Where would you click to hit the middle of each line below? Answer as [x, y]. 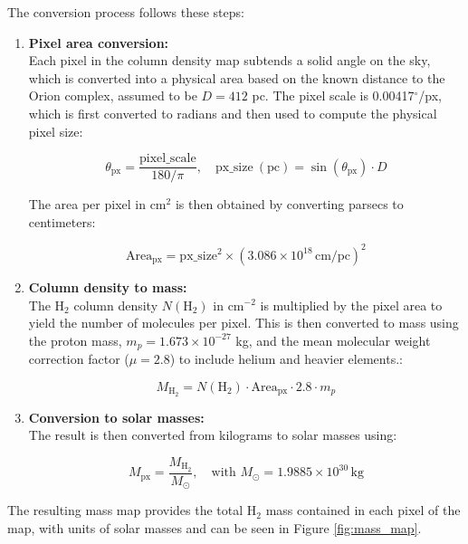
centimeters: [62, 221]
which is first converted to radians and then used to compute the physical [233, 113]
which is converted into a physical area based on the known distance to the [237, 77]
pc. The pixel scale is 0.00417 [333, 95]
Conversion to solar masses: [116, 417]
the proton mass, [75, 340]
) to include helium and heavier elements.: [286, 359]
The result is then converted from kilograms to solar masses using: [213, 435]
